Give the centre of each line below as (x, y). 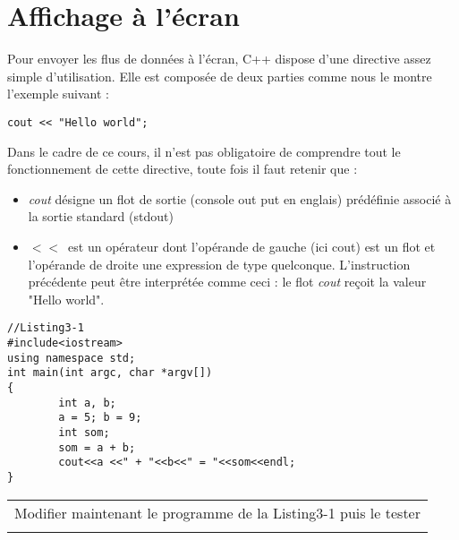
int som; (84, 432)
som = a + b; (97, 447)
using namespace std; (72, 358)
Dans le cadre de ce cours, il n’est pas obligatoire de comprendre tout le (204, 151)
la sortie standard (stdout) (101, 216)
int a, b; (87, 403)
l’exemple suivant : (59, 94)
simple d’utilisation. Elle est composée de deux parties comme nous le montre (220, 76)
